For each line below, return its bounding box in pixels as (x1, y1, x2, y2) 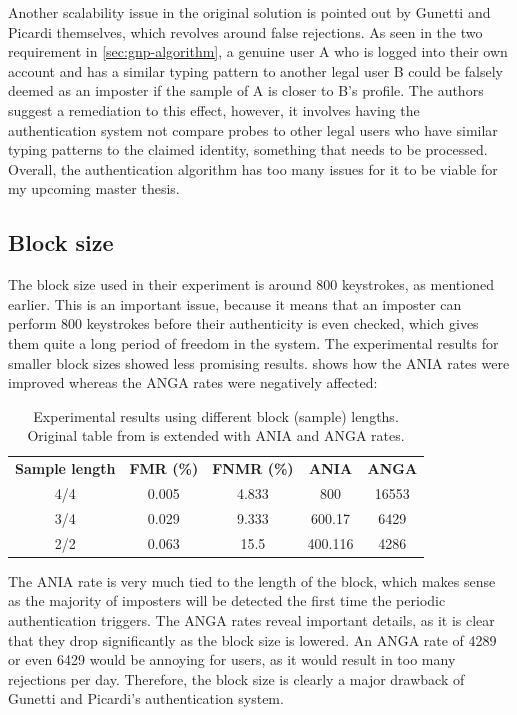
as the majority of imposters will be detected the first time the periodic (8, 590, 446, 611)
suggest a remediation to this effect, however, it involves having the (8, 99, 420, 120)
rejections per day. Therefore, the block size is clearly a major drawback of (8, 668, 465, 689)
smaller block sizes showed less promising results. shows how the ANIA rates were (8, 352, 510, 373)
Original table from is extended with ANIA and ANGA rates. (27, 425, 405, 446)
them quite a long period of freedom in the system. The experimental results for (8, 332, 499, 353)
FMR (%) (129, 458, 199, 479)
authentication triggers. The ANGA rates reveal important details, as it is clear (8, 609, 495, 630)
